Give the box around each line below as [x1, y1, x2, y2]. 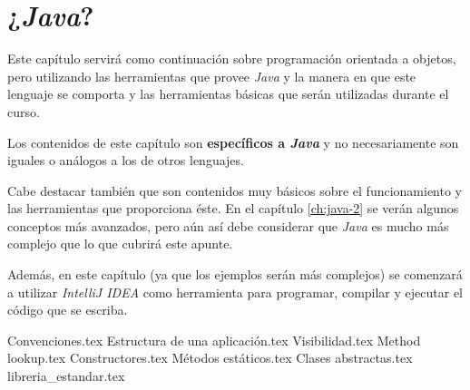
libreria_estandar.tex [7, 366, 125, 385]
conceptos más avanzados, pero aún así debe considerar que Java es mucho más [7, 216, 449, 235]
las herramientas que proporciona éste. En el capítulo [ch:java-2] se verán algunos [7, 199, 459, 218]
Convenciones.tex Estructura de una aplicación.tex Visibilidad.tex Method [7, 330, 421, 349]
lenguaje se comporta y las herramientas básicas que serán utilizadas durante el [7, 84, 449, 103]
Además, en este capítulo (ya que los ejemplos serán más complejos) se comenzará [7, 265, 463, 284]
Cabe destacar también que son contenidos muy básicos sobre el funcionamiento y [7, 180, 463, 200]
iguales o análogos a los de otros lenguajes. [7, 151, 244, 170]
